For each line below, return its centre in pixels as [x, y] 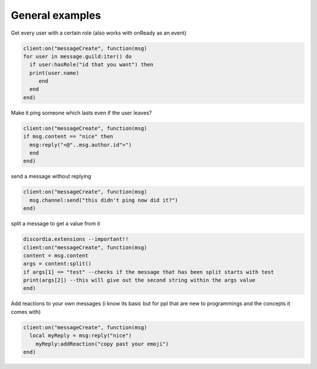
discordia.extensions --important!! [76, 239]
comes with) [26, 312]
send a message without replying [51, 177]
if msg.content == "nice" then [68, 137]
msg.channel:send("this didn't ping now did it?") [104, 200]
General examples [56, 15]
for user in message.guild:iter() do [77, 56]
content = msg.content [56, 255]
